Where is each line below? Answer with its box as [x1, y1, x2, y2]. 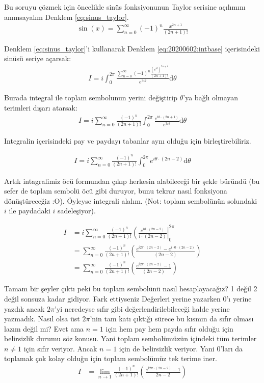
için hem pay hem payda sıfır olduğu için [105, 323, 233, 334]
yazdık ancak [4, 303, 45, 314]
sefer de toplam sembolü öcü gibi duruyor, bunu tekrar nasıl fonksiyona [4, 185, 227, 196]
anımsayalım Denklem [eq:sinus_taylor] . [4, 11, 129, 22]
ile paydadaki [9, 205, 50, 216]
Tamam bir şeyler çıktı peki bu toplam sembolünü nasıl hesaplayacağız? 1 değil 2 [4, 283, 257, 294]
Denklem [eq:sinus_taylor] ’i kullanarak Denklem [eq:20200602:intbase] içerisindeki [4, 43, 260, 53]
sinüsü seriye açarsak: [4, 53, 71, 64]
